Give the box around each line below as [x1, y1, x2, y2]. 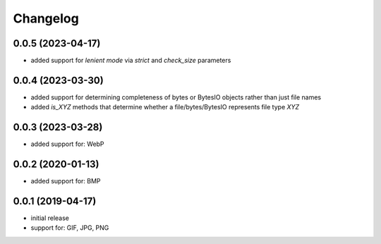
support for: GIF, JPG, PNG [30, 224, 109, 232]
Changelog [13, 11, 79, 26]
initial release [30, 214, 70, 222]
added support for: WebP [30, 140, 105, 148]
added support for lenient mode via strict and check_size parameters [30, 56, 231, 65]
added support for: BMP [30, 177, 102, 185]
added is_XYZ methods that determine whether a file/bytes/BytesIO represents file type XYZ [30, 103, 300, 111]
